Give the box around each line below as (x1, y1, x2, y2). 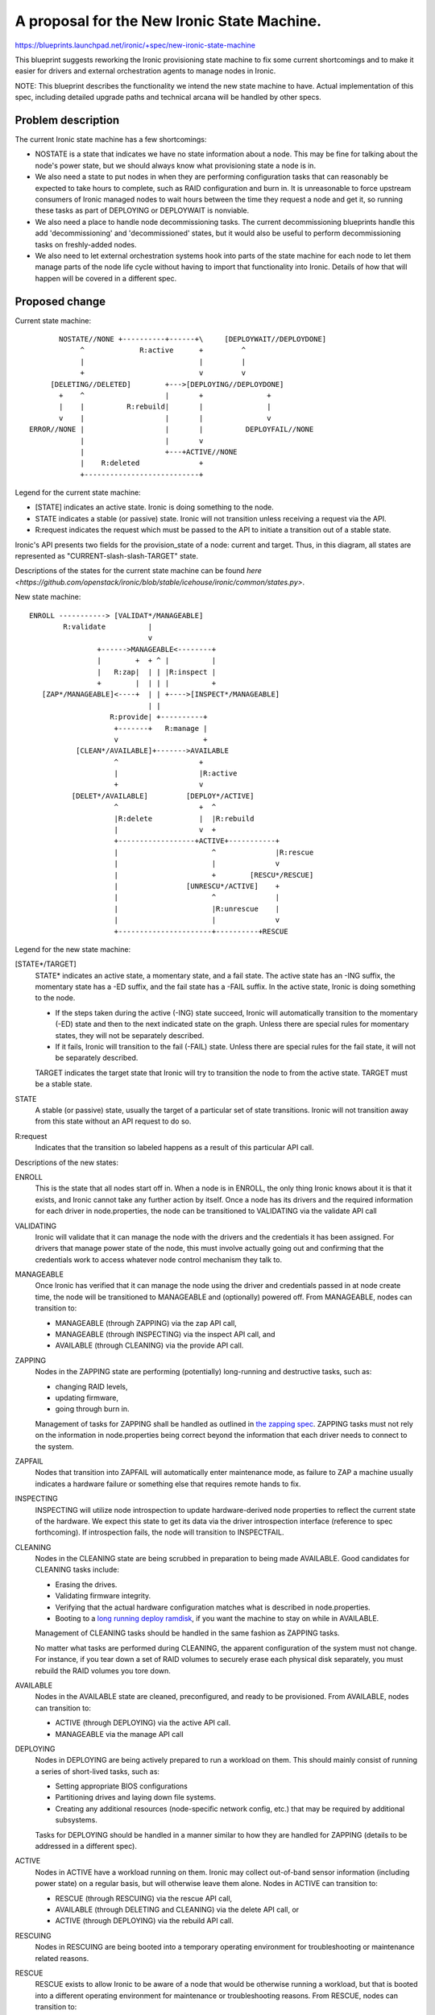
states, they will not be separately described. (55, 1030, 205, 1040)
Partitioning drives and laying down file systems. (55, 1793, 217, 1802)
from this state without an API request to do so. (35, 1116, 192, 1126)
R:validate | (63, 621, 153, 631)
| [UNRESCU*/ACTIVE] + (114, 881, 280, 891)
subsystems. (55, 1815, 98, 1825)
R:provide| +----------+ (110, 713, 209, 721)
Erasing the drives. (55, 1580, 118, 1589)
